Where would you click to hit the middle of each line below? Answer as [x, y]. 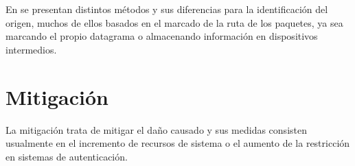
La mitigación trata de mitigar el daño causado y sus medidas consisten [156, 129]
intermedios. [31, 49]
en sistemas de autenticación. [67, 156]
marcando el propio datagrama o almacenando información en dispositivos [162, 36]
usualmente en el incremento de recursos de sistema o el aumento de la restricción [178, 143]
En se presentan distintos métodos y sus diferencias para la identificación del [167, 9]
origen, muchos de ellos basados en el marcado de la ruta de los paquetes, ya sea [174, 22]
